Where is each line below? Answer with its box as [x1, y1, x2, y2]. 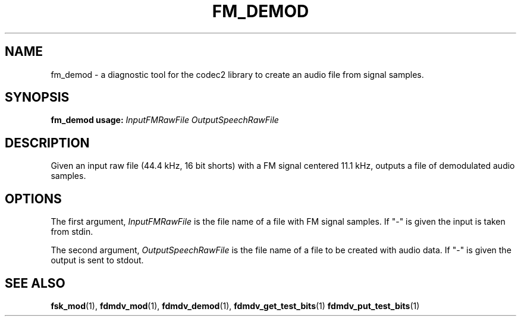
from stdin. [51, 226, 93, 237]
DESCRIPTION [5, 135, 90, 150]
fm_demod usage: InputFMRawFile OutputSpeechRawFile [51, 115, 279, 125]
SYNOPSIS [5, 90, 70, 105]
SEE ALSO [5, 275, 65, 291]
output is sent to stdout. [51, 255, 144, 266]
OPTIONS [5, 191, 62, 206]
